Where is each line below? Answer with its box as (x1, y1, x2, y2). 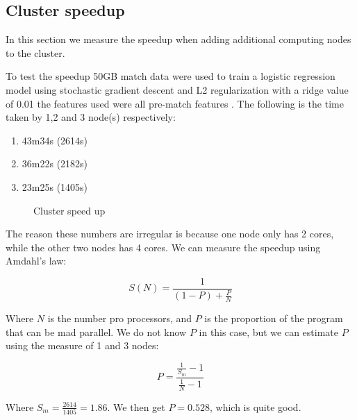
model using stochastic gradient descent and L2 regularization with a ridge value (6, 82, 349, 96)
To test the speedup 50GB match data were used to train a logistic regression (6, 69, 335, 83)
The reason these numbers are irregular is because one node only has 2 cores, (6, 226, 334, 241)
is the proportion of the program (204, 311, 343, 326)
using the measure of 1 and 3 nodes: (6, 338, 159, 353)
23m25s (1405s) (22, 179, 88, 194)
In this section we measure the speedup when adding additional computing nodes (6, 32, 351, 47)
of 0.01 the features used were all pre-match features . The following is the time (6, 96, 344, 110)
